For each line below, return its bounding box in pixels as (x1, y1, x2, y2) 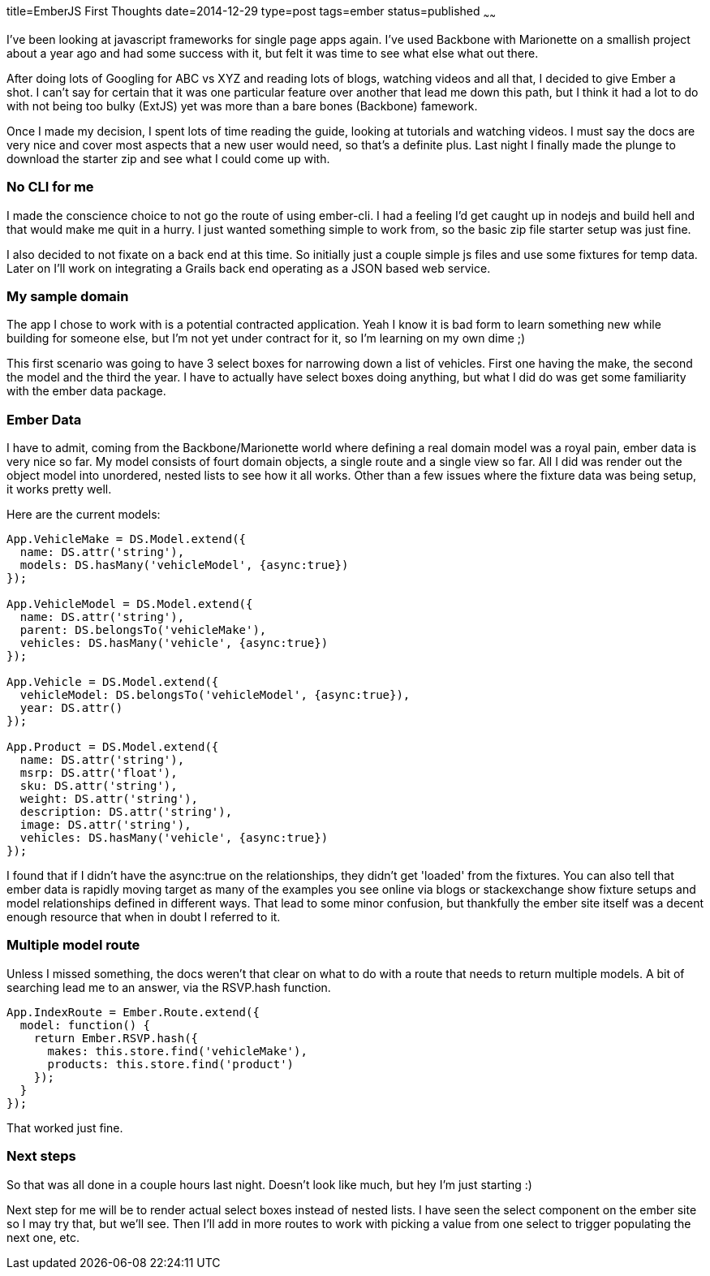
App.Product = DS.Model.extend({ (6, 740, 219, 754)
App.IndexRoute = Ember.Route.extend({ (6, 1005, 260, 1019)
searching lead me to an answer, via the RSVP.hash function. (6, 980, 331, 994)
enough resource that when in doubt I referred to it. (6, 910, 281, 925)
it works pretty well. (6, 482, 112, 497)
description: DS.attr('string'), (19, 805, 233, 819)
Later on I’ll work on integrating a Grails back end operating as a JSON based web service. (6, 261, 491, 275)
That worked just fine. (6, 1120, 123, 1135)
